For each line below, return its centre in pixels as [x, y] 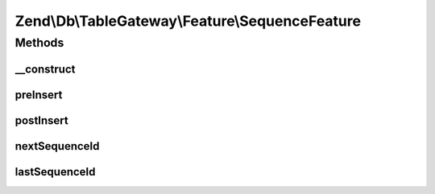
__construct [45, 69]
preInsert [39, 95]
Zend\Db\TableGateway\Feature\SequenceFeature [188, 21]
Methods [39, 43]
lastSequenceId [55, 172]
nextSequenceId [57, 146]
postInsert [41, 120]
